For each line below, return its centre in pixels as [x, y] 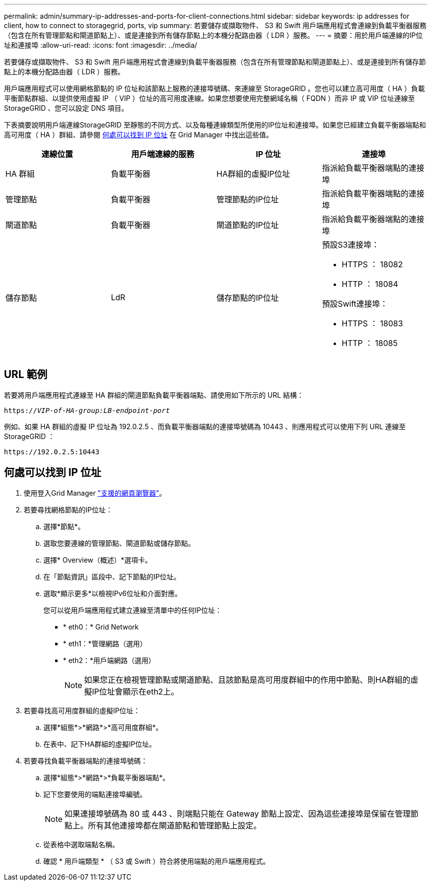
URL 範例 [26, 375]
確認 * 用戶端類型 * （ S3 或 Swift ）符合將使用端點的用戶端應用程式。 [157, 861]
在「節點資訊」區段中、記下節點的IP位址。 [112, 576]
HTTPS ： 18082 [372, 264]
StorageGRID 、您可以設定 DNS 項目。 [66, 108]
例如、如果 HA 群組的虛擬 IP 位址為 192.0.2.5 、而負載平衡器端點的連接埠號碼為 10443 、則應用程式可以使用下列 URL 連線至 [205, 426]
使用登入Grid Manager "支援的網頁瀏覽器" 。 [95, 493]
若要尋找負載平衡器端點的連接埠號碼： [86, 760]
